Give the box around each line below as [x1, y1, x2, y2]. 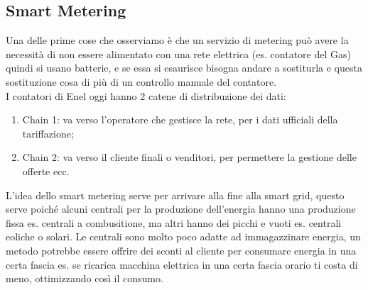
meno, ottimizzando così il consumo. [6, 271, 163, 286]
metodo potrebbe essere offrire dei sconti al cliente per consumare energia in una [6, 242, 357, 257]
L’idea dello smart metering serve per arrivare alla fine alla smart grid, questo [6, 187, 345, 202]
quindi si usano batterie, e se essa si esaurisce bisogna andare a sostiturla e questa [6, 60, 362, 75]
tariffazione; [22, 126, 74, 140]
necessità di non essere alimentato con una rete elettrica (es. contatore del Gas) [6, 46, 351, 61]
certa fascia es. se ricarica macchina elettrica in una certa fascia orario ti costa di [6, 257, 358, 272]
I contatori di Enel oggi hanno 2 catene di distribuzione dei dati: [6, 88, 286, 103]
